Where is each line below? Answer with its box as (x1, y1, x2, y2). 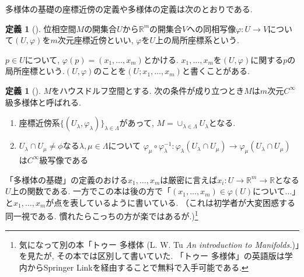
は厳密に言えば (160, 173, 218, 185)
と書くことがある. (181, 65, 250, 77)
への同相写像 (187, 22, 236, 34)
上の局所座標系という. (155, 34, 239, 46)
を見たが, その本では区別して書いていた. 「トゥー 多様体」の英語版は (19, 250, 285, 262)
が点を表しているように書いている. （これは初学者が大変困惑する (46, 196, 296, 208)
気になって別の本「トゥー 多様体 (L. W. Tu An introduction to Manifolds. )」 (19, 238, 299, 250)
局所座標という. (5, 65, 65, 77)
